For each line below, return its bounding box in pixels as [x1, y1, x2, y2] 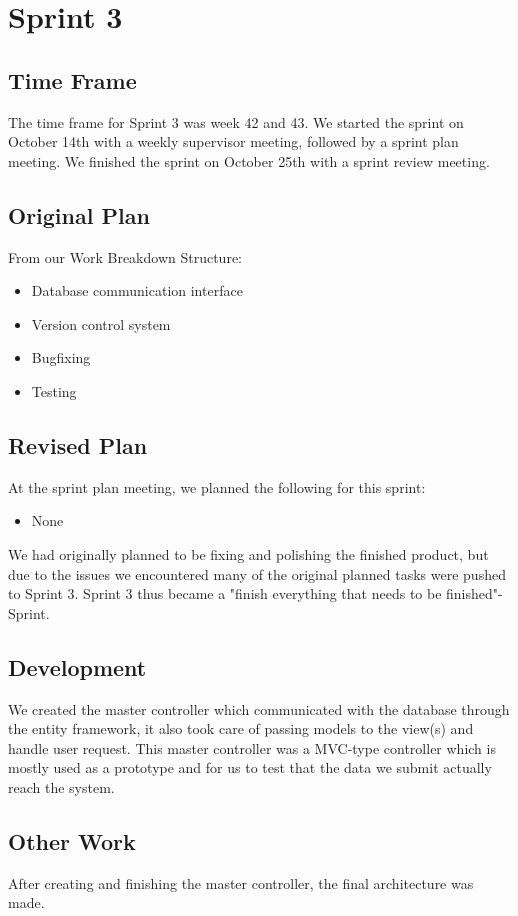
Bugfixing [31, 347, 91, 368]
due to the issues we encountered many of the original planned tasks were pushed [8, 563, 506, 584]
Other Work [8, 825, 136, 856]
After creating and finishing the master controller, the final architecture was [8, 872, 474, 893]
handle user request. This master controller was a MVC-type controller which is [8, 737, 496, 758]
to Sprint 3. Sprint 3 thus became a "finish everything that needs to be [8, 583, 442, 604]
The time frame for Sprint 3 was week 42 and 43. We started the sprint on [8, 111, 464, 132]
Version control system [31, 313, 171, 334]
